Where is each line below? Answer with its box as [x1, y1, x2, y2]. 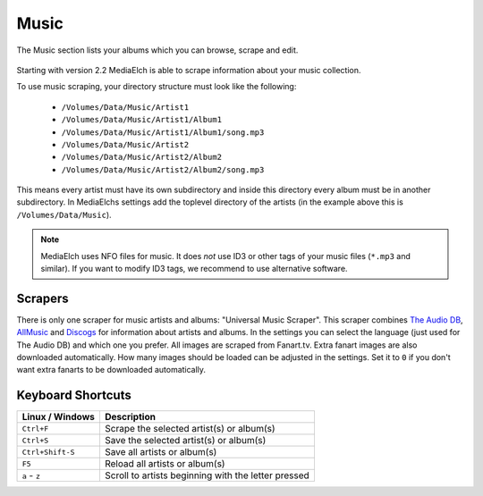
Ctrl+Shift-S [21, 447, 75, 457]
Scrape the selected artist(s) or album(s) [104, 423, 276, 435]
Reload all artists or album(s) [104, 458, 225, 470]
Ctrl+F [21, 424, 49, 433]
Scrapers [16, 290, 69, 306]
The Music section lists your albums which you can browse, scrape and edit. [16, 45, 299, 55]
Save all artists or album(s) [104, 446, 217, 458]
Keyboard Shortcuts [16, 388, 131, 403]
